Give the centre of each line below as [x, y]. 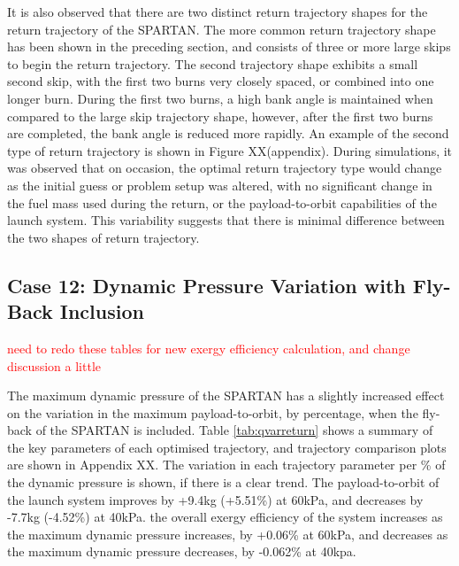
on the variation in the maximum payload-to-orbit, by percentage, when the [213, 412]
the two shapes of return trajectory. [103, 237]
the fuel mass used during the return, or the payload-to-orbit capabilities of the [222, 202]
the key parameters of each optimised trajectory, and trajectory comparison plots [227, 447]
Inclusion [102, 311]
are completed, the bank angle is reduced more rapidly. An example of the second [228, 133]
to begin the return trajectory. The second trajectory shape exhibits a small [213, 63]
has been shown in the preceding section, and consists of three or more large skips [229, 47]
